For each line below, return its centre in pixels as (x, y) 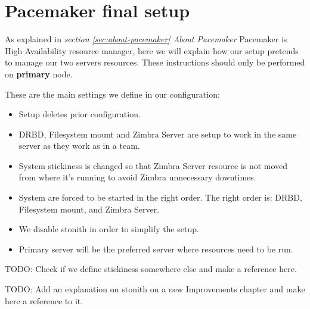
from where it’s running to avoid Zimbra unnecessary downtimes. (137, 177)
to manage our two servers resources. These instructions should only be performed (155, 62)
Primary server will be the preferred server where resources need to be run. (156, 249)
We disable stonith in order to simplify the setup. (109, 229)
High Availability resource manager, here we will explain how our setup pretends (152, 50)
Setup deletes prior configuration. (80, 114)
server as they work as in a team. (79, 146)
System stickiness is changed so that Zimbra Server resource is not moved (153, 165)
